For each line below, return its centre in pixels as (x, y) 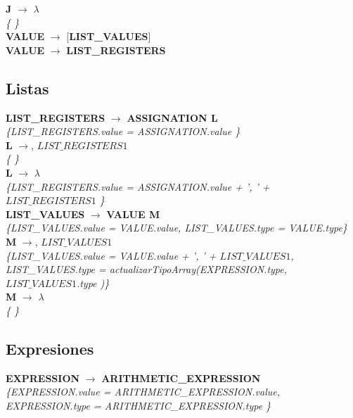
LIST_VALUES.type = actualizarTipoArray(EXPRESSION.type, (147, 269)
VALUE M (133, 214)
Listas (27, 88)
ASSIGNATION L (172, 117)
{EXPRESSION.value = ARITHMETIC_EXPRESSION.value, (143, 392)
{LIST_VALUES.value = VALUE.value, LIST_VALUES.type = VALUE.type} (176, 228)
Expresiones (50, 348)
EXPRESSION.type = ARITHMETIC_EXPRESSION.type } (139, 405)
